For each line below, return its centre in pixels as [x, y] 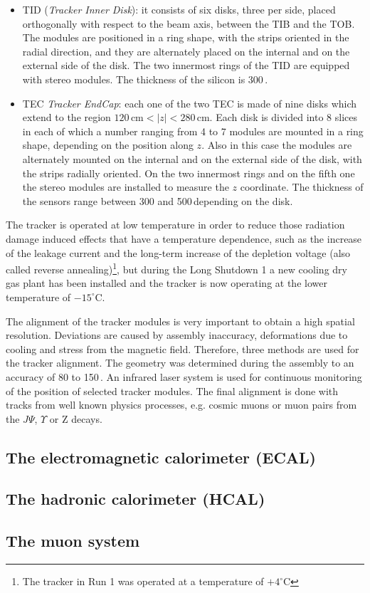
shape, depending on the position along [108, 145]
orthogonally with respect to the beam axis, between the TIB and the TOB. [189, 23]
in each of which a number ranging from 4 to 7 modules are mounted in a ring [193, 131]
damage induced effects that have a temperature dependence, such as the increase [184, 238]
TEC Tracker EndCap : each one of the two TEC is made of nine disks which [190, 103]
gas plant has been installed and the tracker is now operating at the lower [166, 283]
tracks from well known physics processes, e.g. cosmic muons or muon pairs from [181, 405]
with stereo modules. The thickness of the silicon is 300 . [145, 79]
